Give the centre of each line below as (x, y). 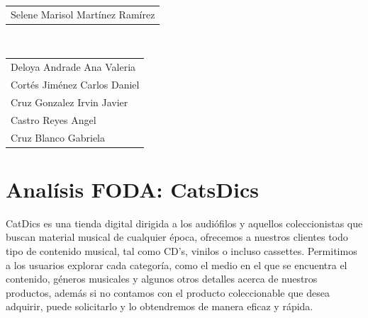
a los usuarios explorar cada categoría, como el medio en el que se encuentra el (177, 265)
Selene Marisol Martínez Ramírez (83, 14)
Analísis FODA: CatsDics (132, 189)
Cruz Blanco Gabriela (58, 137)
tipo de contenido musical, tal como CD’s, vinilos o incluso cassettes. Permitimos (182, 250)
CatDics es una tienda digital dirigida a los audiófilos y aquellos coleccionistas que (184, 223)
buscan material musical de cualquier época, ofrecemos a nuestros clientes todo (177, 237)
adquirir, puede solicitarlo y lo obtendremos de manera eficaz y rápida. (160, 306)
